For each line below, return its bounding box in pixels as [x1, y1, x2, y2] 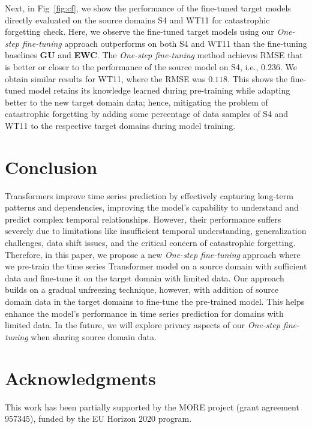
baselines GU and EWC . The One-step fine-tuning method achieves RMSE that [5, 49, 303, 61]
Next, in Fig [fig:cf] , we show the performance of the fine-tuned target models [5, 2, 291, 14]
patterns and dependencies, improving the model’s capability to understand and [5, 201, 299, 214]
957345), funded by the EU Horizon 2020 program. [5, 412, 192, 425]
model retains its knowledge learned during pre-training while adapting [28, 84, 290, 97]
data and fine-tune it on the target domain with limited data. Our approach [5, 271, 284, 284]
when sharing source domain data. [31, 330, 157, 343]
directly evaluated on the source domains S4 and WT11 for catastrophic [5, 13, 270, 26]
